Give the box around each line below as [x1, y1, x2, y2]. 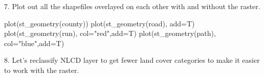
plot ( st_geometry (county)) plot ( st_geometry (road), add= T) [4, 18, 195, 28]
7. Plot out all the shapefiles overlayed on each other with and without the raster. [4, 1, 260, 11]
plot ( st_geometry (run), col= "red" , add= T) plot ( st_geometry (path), [4, 28, 216, 38]
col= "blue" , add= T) [4, 37, 64, 48]
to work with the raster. [4, 64, 79, 75]
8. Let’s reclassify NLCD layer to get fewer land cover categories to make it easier [4, 55, 260, 65]
